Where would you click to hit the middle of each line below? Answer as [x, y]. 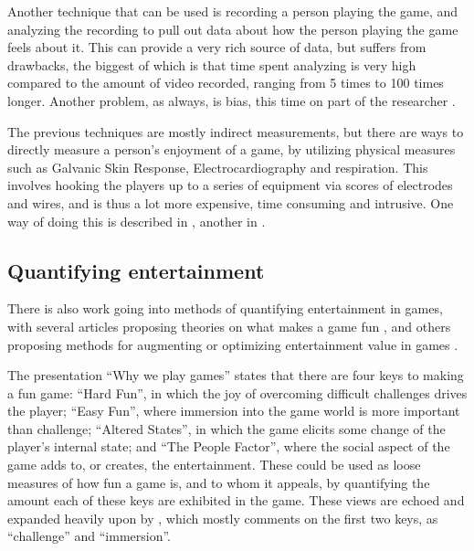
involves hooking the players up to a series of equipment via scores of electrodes [230, 185]
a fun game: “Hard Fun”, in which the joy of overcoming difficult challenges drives [237, 392]
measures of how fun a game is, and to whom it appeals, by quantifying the [219, 482]
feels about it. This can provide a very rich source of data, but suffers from [217, 47]
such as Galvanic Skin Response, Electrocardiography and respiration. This [218, 167]
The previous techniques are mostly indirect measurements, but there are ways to [236, 131]
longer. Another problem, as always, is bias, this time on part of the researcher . [232, 100]
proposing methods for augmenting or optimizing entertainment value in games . [233, 344]
